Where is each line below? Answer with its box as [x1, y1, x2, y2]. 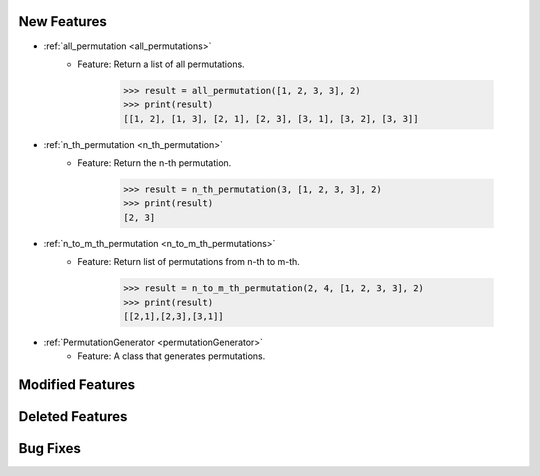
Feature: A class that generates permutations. [77, 350, 266, 362]
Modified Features [18, 376, 136, 394]
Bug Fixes [18, 440, 82, 457]
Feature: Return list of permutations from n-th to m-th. [77, 256, 300, 268]
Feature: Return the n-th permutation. [77, 157, 232, 169]
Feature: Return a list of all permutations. [77, 58, 245, 70]
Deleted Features [18, 408, 128, 425]
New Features [18, 13, 107, 30]
